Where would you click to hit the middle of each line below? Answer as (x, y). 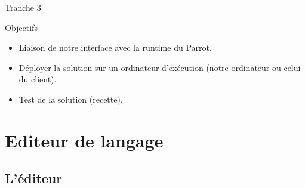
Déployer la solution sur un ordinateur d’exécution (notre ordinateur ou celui (160, 67)
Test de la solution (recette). (71, 99)
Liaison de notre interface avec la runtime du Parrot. (115, 47)
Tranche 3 (23, 7)
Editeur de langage (84, 140)
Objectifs (21, 27)
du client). (38, 79)
